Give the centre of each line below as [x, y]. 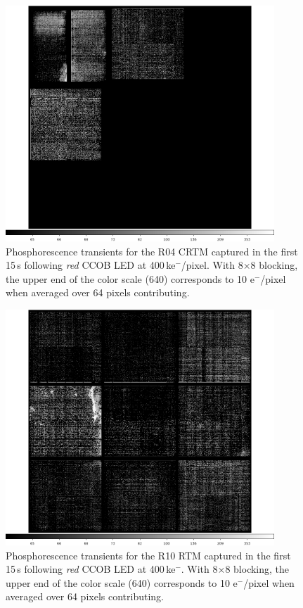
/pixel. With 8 [212, 265]
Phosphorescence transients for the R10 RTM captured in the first [148, 555]
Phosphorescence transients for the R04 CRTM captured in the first [152, 251]
